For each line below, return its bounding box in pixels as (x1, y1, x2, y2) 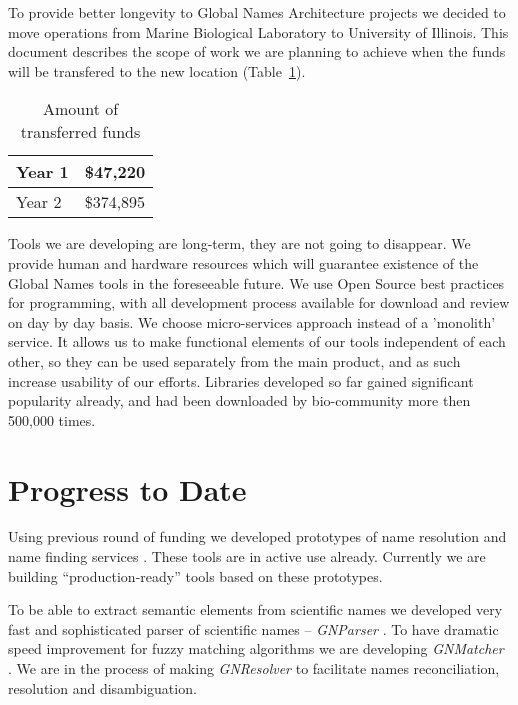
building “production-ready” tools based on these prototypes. (8, 565, 383, 586)
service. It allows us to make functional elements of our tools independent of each (8, 331, 506, 352)
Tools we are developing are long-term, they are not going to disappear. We (8, 233, 471, 254)
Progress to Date (8, 468, 247, 509)
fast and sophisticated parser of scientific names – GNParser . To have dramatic (8, 618, 499, 639)
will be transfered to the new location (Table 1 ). (8, 60, 306, 81)
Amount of (42, 97, 119, 121)
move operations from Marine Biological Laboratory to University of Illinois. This (8, 21, 509, 42)
